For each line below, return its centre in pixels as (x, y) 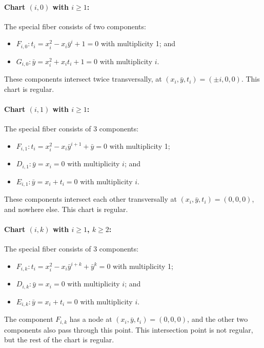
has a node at (91, 319)
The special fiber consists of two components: (75, 26)
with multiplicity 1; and (138, 43)
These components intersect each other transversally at (90, 199)
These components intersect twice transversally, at (83, 79)
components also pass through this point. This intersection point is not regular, (129, 329)
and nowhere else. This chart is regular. (66, 209)
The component (29, 319)
